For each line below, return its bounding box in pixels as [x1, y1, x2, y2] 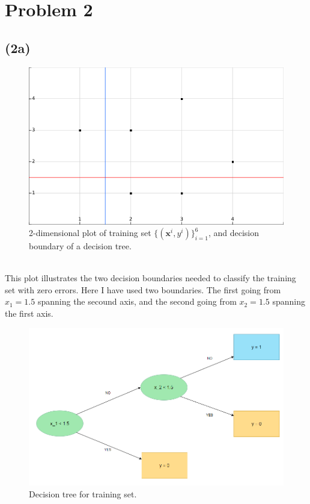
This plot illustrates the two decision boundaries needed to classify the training [5, 272, 296, 284]
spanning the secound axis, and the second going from [37, 295, 237, 308]
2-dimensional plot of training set [29, 226, 151, 239]
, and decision [208, 226, 260, 239]
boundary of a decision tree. [29, 240, 132, 252]
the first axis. [5, 307, 53, 320]
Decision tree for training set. [29, 487, 137, 500]
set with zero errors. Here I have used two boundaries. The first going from [5, 283, 281, 296]
